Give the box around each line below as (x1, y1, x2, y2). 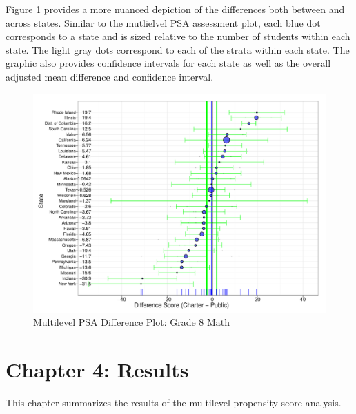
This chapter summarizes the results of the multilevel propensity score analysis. (6, 395, 342, 409)
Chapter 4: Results (6, 355, 189, 383)
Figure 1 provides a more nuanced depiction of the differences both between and (6, 2, 345, 16)
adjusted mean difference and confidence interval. (6, 69, 214, 83)
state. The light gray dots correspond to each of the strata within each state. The (6, 42, 350, 56)
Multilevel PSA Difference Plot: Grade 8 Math (33, 315, 230, 329)
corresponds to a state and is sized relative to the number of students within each (6, 29, 350, 43)
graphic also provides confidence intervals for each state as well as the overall (6, 56, 331, 70)
